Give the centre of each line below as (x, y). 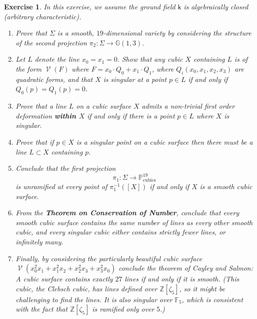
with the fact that (42, 309)
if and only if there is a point (131, 115)
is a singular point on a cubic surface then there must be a (165, 141)
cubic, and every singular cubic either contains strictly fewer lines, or (121, 232)
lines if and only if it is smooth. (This (182, 279)
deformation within (46, 115)
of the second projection (51, 42)
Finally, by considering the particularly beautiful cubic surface (109, 258)
